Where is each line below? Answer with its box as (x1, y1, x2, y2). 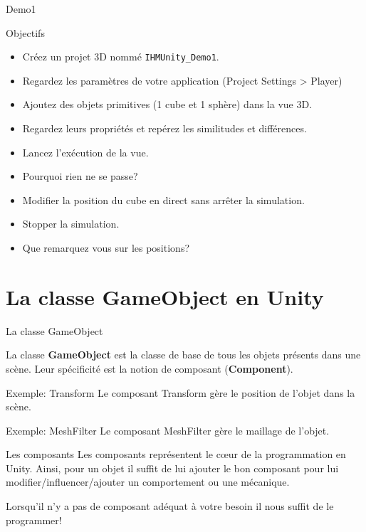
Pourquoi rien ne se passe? (22, 169, 138, 183)
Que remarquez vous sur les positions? (22, 240, 190, 255)
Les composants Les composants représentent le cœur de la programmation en (6, 447, 346, 462)
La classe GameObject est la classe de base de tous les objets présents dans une (6, 347, 361, 362)
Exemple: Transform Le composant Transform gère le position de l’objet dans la (6, 385, 355, 400)
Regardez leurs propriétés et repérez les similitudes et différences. (22, 121, 307, 136)
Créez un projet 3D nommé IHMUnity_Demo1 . (22, 49, 219, 64)
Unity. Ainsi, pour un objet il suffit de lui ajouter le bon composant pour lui (6, 460, 339, 475)
